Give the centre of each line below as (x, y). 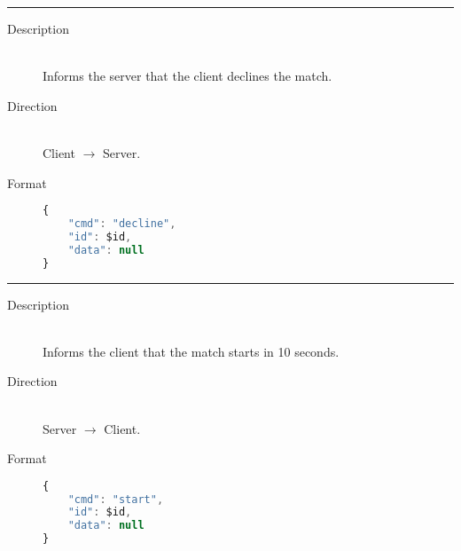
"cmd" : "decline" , (122, 224)
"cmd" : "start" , (116, 499)
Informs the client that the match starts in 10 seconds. (191, 351)
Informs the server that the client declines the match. (188, 76)
